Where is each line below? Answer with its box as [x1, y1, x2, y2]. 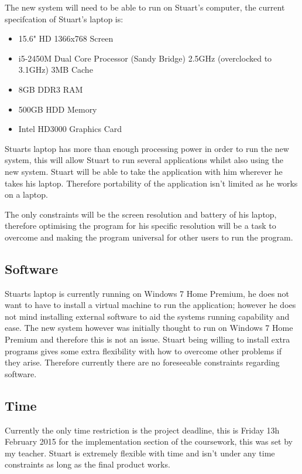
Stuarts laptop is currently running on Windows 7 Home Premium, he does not [5, 287, 290, 299]
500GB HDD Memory [18, 103, 97, 115]
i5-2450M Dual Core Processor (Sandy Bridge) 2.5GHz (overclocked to [18, 52, 272, 64]
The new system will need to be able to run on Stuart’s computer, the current [5, 1, 285, 13]
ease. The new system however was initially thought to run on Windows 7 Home [5, 321, 293, 334]
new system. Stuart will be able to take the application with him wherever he [5, 165, 283, 177]
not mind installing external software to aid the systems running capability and [5, 310, 290, 322]
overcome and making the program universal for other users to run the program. [5, 231, 293, 243]
